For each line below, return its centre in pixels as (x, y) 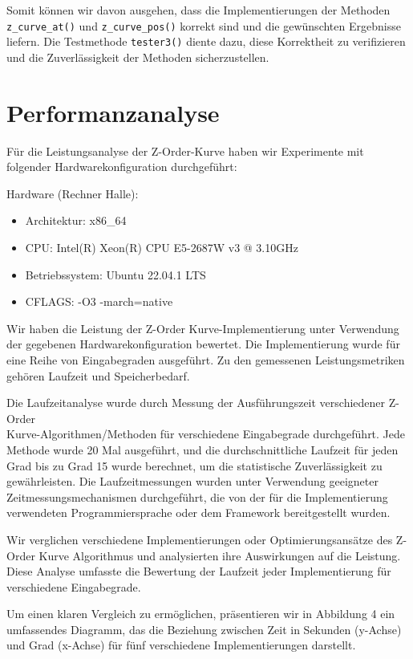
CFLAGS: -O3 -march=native (99, 301)
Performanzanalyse (113, 112)
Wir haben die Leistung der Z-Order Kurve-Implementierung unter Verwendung (203, 328)
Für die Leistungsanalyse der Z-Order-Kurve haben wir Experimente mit (185, 151)
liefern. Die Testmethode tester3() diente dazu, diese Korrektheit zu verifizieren (206, 41)
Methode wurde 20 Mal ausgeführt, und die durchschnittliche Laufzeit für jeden (202, 449)
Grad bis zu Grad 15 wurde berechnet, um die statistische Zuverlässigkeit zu (194, 465)
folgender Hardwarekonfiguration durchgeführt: (122, 167)
